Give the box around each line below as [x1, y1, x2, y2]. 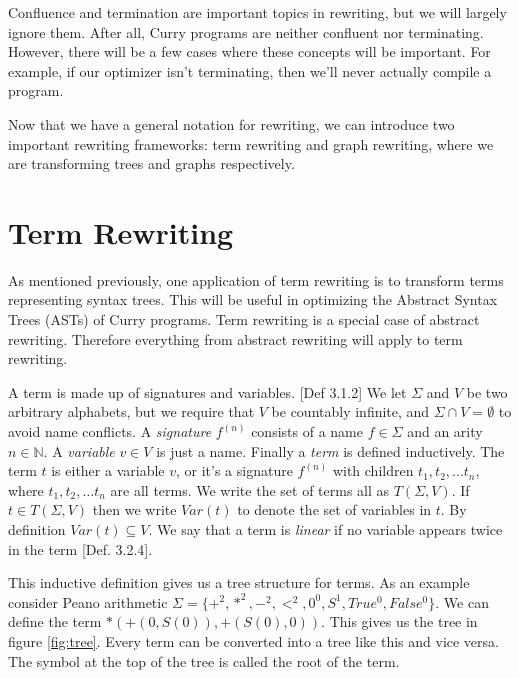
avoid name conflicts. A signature [8, 421, 212, 442]
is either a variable [51, 460, 165, 481]
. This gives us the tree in [321, 611, 478, 632]
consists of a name [251, 421, 363, 442]
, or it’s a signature [175, 460, 293, 481]
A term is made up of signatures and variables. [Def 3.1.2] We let [8, 381, 407, 402]
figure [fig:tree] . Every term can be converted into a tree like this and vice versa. [8, 630, 499, 651]
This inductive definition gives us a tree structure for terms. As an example [8, 572, 470, 593]
